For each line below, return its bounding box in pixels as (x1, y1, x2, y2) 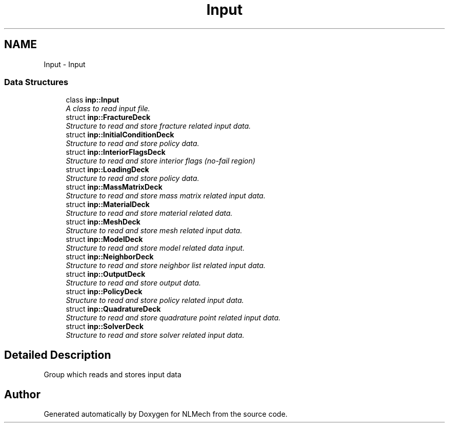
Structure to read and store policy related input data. (66, 296, 244, 305)
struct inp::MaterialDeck (66, 200, 150, 209)
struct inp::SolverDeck (66, 322, 144, 331)
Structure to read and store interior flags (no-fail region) (66, 156, 256, 166)
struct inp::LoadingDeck (66, 165, 149, 174)
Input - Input (44, 59, 86, 69)
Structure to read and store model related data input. (66, 243, 245, 253)
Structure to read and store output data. (66, 278, 201, 288)
